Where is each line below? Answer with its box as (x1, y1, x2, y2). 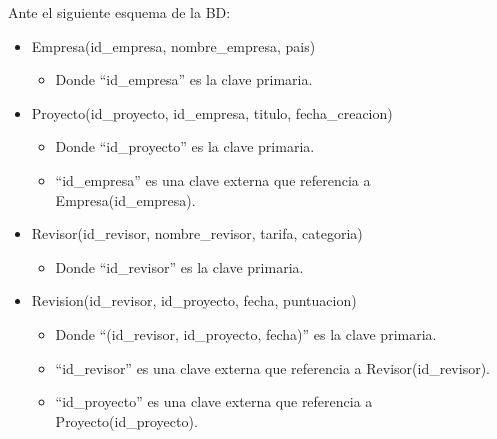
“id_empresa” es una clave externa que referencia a (55, 169, 371, 190)
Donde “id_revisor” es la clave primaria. (55, 256, 304, 277)
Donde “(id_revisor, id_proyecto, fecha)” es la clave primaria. (55, 323, 437, 344)
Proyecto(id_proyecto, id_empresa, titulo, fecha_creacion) (31, 102, 393, 123)
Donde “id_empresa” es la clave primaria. (55, 69, 313, 90)
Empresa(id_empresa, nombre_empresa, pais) (31, 35, 316, 56)
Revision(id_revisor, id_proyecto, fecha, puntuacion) (31, 290, 357, 311)
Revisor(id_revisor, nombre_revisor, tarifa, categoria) (31, 223, 363, 244)
